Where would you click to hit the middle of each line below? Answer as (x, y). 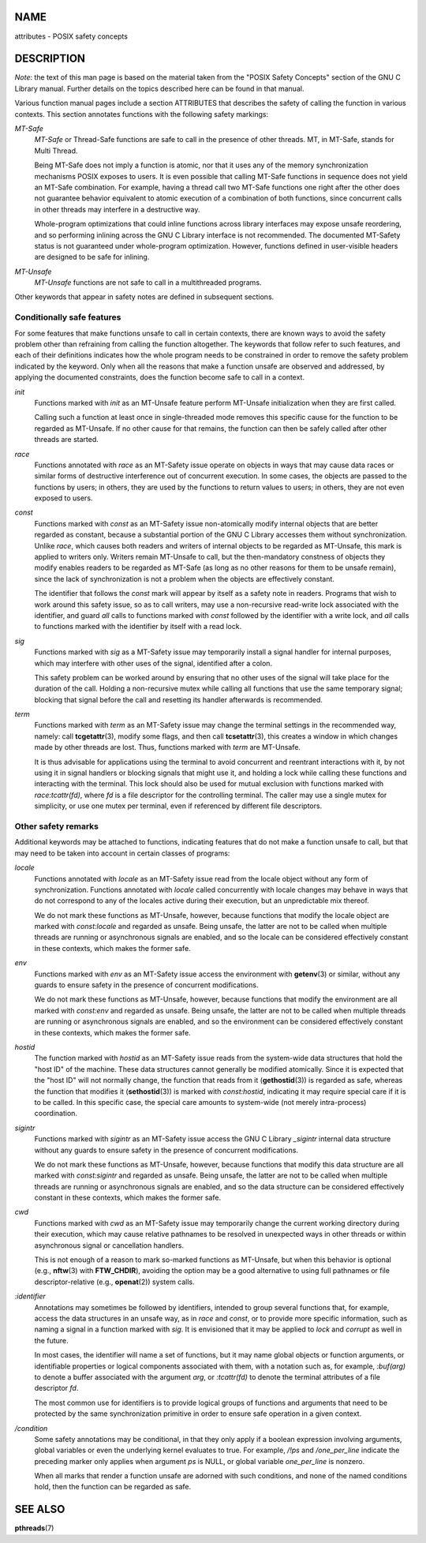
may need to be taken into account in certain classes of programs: (122, 853)
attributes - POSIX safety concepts (71, 36)
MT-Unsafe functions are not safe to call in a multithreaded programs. (148, 283)
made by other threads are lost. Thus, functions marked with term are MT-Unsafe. (168, 747)
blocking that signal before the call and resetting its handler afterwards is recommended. (179, 699)
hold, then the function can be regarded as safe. (113, 1487)
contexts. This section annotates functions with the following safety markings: (141, 114)
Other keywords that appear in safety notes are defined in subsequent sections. (144, 297)
